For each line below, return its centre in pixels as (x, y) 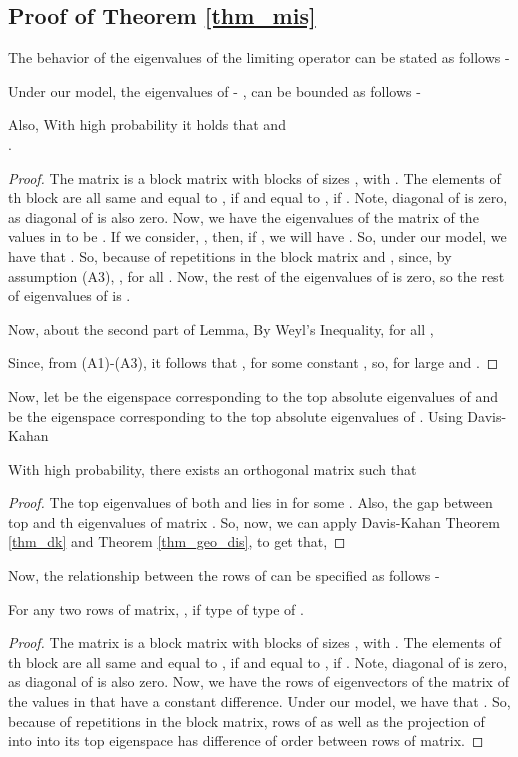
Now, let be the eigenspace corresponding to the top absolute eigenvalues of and (253, 395)
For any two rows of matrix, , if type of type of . (156, 608)
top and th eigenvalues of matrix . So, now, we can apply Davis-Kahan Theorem (254, 521)
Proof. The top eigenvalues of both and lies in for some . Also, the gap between (250, 502)
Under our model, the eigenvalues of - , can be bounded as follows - (214, 90)
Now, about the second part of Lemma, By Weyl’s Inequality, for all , (221, 328)
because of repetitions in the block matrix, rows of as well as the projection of (246, 720)
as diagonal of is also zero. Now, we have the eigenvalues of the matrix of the (243, 216)
